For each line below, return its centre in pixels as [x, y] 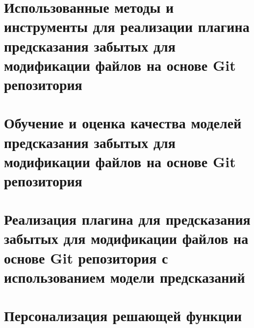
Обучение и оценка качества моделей [123, 123]
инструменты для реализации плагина [127, 26]
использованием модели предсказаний [125, 277]
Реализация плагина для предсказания [127, 219]
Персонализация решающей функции [123, 315]
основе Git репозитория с [86, 257]
